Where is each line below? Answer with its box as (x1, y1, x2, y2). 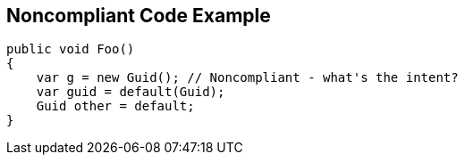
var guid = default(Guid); (36, 85, 225, 100)
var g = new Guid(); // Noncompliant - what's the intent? (36, 70, 459, 85)
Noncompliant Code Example (6, 4, 271, 27)
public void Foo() (6, 42, 135, 57)
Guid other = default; (36, 99, 195, 114)
